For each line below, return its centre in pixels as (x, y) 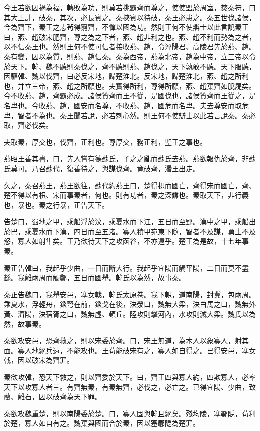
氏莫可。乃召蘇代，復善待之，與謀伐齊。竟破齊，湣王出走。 (102, 168)
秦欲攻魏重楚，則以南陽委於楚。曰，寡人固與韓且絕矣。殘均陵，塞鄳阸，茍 (126, 413)
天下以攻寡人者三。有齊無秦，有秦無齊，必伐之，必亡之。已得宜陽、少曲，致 (130, 386)
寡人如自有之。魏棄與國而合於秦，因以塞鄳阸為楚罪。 (112, 423)
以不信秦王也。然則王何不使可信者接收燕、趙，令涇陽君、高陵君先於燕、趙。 (130, 47)
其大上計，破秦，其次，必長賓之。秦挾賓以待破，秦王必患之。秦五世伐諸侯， (130, 17)
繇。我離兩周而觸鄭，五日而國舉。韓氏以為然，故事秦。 (95, 277)
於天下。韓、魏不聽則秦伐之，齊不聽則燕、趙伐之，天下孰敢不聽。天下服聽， (130, 66)
